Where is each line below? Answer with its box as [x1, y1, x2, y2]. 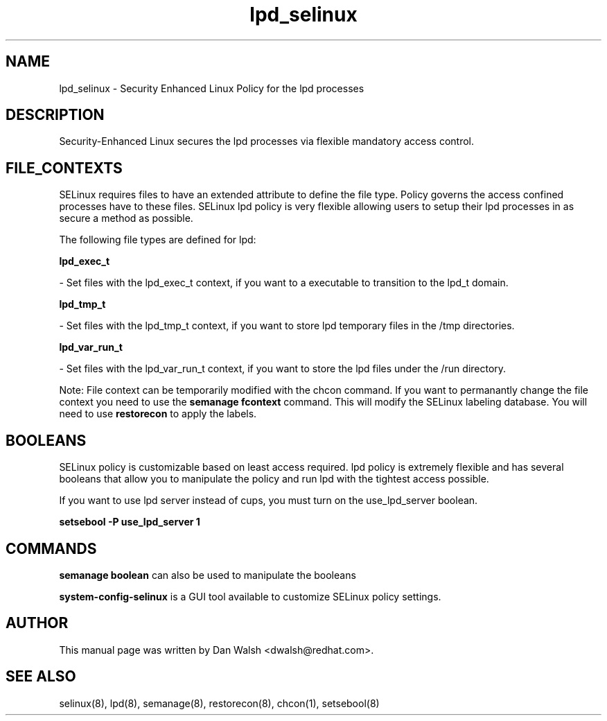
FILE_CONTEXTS [6, 159, 123, 177]
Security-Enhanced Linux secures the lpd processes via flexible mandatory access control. [59, 135, 475, 148]
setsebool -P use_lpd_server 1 [59, 516, 200, 528]
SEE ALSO [6, 668, 76, 686]
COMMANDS [6, 539, 97, 557]
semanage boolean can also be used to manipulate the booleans [59, 568, 356, 581]
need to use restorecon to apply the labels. [59, 408, 257, 420]
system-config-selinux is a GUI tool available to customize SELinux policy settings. [59, 590, 441, 602]
